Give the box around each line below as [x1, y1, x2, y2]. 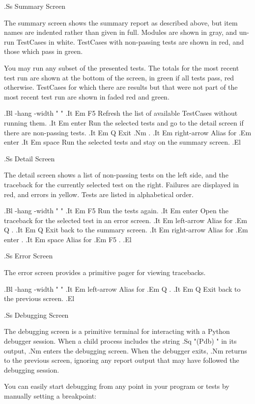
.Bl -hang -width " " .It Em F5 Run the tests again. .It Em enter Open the [4, 205, 228, 216]
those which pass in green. [4, 46, 83, 56]
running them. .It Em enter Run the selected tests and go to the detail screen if [4, 117, 244, 127]
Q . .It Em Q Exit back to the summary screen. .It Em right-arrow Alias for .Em [4, 225, 248, 235]
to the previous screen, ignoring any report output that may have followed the [4, 355, 239, 365]
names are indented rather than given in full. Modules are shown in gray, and [4, 27, 237, 37]
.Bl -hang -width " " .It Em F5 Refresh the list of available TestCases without [4, 108, 238, 118]
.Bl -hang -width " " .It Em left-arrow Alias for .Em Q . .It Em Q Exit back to [4, 283, 241, 294]
